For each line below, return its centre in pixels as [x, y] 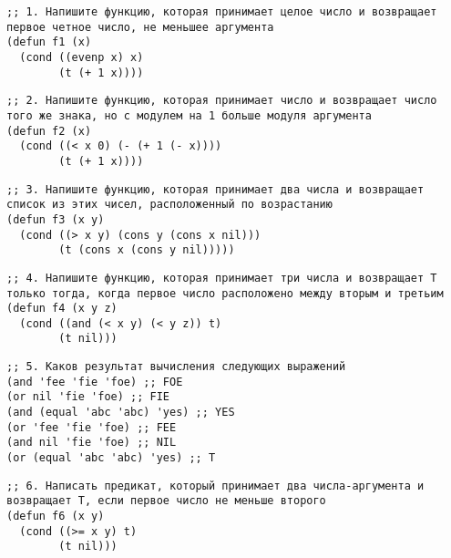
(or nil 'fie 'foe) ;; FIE [88, 397]
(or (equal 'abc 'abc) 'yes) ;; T [111, 458]
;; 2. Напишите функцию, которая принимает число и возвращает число [222, 101]
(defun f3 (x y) [56, 219]
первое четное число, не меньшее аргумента [140, 27]
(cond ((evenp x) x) [82, 57]
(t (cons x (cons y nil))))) [147, 250]
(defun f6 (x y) [56, 517]
